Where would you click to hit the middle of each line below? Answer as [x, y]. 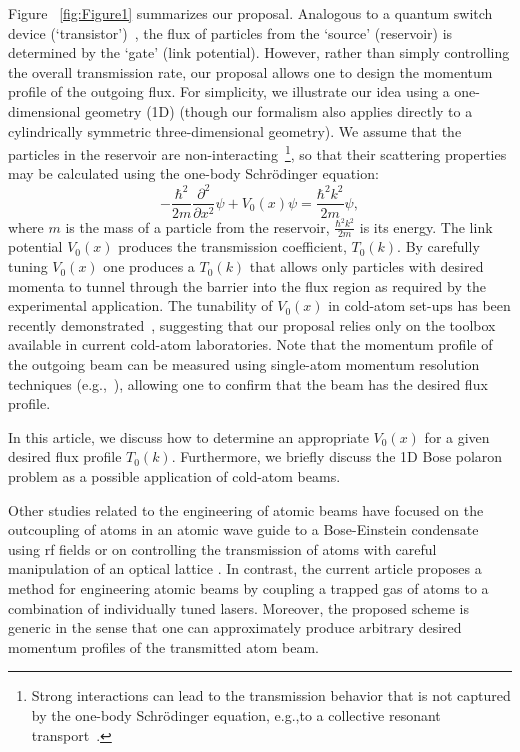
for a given [457, 436]
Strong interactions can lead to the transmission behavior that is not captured [271, 695]
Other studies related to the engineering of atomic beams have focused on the [246, 509]
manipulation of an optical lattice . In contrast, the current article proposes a [245, 568]
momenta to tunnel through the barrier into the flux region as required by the [247, 285]
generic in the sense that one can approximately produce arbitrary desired [235, 627]
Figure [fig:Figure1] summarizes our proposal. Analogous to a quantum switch [250, 13]
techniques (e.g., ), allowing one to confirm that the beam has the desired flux [248, 383]
